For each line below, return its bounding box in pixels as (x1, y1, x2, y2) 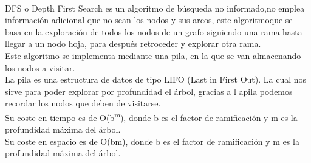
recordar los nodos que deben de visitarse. (5, 97, 161, 109)
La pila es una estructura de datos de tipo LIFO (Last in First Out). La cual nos (5, 73, 307, 86)
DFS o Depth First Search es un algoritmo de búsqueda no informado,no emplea (5, 1, 305, 14)
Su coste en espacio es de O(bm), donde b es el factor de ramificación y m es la (5, 134, 299, 147)
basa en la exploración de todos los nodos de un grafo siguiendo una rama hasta (5, 25, 302, 38)
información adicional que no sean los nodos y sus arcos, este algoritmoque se (5, 13, 293, 26)
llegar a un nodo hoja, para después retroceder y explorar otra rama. (5, 37, 261, 50)
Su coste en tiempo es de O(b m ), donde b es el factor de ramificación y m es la (5, 109, 298, 123)
